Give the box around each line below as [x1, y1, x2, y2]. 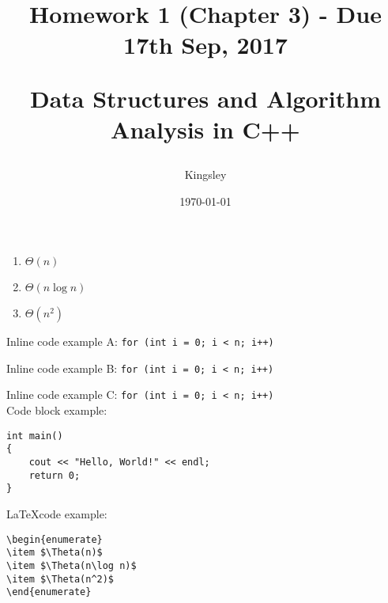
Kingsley [184, 165, 227, 182]
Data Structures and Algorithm [29, 82, 382, 114]
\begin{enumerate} [6, 533, 103, 545]
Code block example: [6, 402, 107, 419]
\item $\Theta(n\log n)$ [6, 559, 137, 571]
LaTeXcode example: [6, 505, 107, 521]
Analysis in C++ [111, 112, 300, 145]
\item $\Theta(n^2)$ [6, 573, 115, 585]
